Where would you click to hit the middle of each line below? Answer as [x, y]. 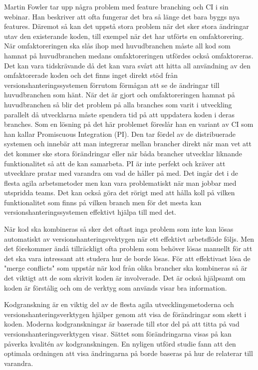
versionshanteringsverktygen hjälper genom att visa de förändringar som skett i [125, 314]
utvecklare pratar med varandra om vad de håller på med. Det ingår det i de [121, 173]
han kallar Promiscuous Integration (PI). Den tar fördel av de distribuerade [120, 134]
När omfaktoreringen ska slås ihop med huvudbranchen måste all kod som [117, 46]
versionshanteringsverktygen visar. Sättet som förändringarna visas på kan [118, 334]
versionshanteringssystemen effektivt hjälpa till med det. [90, 212]
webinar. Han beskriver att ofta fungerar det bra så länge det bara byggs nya [122, 16]
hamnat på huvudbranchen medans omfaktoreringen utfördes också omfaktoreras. [129, 55]
